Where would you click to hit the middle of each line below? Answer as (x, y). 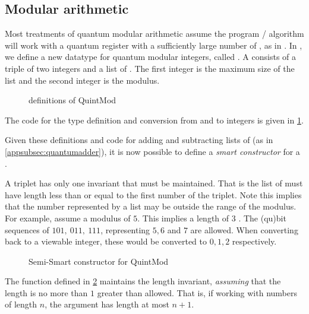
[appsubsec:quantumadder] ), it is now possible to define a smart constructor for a (152, 151)
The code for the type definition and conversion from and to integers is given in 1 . (154, 120)
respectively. (254, 241)
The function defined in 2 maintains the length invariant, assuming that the (143, 281)
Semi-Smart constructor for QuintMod (99, 261)
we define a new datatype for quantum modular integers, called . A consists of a (151, 57)
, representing (125, 229)
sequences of (27, 229)
